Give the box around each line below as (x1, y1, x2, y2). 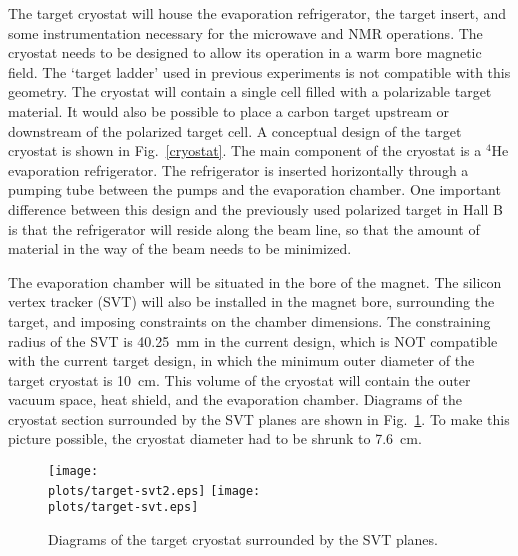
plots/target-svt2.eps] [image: (48, 483, 261, 498)
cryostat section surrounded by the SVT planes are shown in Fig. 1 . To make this (8, 408, 510, 429)
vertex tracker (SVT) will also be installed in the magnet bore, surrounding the (8, 291, 495, 312)
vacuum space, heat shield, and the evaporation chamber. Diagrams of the (8, 389, 462, 410)
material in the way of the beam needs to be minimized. (8, 238, 352, 259)
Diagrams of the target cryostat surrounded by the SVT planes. (48, 529, 438, 550)
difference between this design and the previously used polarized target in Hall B (8, 198, 503, 219)
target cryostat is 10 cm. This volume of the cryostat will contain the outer (8, 369, 471, 390)
